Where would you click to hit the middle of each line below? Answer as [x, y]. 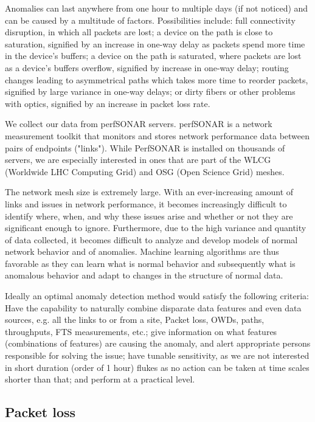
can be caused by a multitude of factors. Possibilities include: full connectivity [150, 20]
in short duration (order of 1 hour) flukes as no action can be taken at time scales [157, 367]
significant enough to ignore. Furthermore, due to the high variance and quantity [156, 228]
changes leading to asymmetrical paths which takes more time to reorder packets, [157, 79]
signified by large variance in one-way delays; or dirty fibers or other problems [150, 92]
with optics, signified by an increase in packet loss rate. [108, 103]
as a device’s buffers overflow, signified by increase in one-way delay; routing [147, 67]
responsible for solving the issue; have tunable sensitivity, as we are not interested [157, 355]
